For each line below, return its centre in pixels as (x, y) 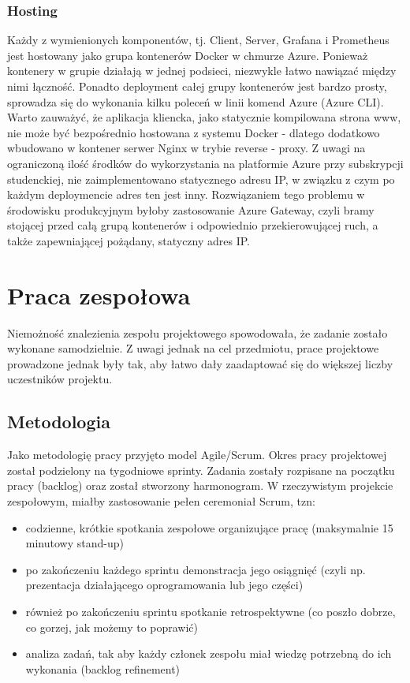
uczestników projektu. (60, 379)
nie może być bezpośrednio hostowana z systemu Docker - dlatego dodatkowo (194, 132)
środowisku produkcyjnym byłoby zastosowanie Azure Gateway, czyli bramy (191, 209)
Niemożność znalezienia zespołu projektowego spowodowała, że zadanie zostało (198, 332)
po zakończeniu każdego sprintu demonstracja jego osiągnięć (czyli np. (196, 569)
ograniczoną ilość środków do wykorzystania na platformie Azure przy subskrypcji (205, 163)
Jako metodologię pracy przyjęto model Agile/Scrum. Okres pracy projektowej (197, 455)
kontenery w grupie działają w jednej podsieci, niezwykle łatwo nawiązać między (202, 71)
